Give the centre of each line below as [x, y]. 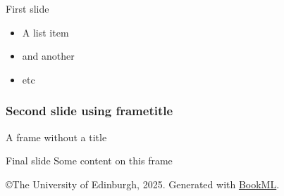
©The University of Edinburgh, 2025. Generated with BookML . [143, 184]
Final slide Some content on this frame [89, 161]
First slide [27, 8]
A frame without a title [56, 137]
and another [48, 56]
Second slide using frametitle [89, 111]
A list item [45, 32]
